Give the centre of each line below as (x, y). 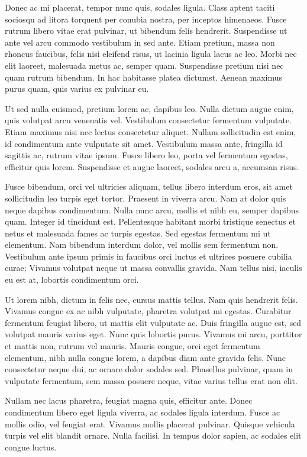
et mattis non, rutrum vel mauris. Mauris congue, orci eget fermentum (133, 346)
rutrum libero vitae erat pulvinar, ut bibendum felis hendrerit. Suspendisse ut (146, 31)
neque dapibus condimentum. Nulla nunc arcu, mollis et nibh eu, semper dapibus (152, 210)
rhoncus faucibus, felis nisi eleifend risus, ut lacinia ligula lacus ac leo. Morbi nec (151, 54)
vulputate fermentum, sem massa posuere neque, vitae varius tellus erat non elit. (151, 380)
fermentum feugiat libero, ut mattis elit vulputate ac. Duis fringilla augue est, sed (153, 322)
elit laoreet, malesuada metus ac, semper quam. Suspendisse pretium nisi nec (144, 65)
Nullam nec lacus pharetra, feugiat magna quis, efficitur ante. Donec (129, 400)
